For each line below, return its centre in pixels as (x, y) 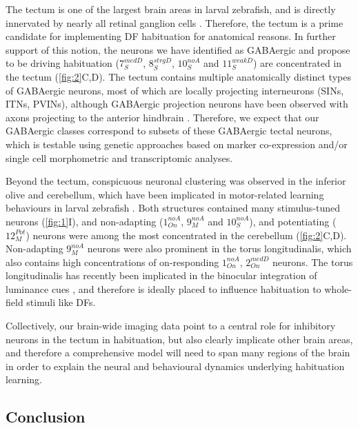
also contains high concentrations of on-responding (112, 262)
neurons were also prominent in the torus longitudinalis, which (219, 248)
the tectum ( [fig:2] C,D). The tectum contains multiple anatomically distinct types (178, 76)
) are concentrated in (297, 63)
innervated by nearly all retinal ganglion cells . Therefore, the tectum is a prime (175, 22)
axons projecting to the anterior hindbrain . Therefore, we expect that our (162, 117)
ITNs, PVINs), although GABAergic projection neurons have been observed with (177, 104)
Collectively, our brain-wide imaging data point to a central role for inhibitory (171, 326)
